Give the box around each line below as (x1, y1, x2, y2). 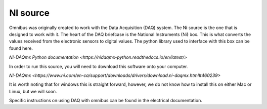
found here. (9, 45, 33, 51)
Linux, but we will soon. (9, 88, 57, 94)
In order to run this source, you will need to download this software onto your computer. (9, 63, 188, 69)
